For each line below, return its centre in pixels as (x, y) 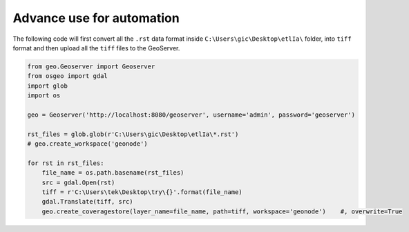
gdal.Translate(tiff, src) (88, 202)
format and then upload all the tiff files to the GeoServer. (96, 48)
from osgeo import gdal (68, 76)
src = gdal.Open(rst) (78, 182)
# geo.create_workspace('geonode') (87, 144)
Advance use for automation (96, 18)
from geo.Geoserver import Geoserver (91, 66)
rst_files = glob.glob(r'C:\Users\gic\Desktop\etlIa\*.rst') (133, 134)
